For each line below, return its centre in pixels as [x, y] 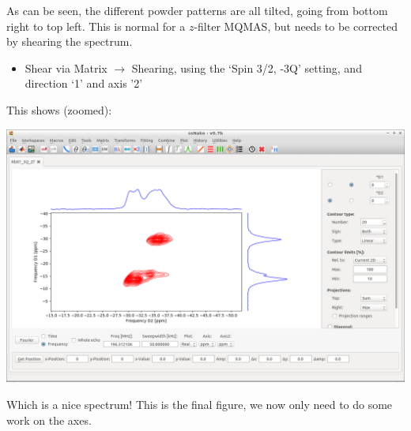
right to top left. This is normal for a [96, 26]
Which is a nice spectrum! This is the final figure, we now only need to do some [200, 405]
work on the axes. [49, 420]
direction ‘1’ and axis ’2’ [84, 83]
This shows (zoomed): [59, 109]
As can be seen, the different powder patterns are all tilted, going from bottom [197, 10]
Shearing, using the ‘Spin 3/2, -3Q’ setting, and [247, 67]
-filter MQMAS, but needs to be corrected [296, 26]
